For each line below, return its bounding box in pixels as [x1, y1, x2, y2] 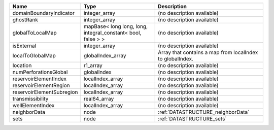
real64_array [83, 95, 114, 102]
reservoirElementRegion [12, 82, 71, 89]
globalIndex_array [83, 52, 126, 59]
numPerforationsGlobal [12, 69, 68, 76]
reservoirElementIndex [12, 75, 67, 82]
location [12, 62, 32, 69]
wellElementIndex [12, 102, 55, 109]
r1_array [83, 62, 102, 69]
